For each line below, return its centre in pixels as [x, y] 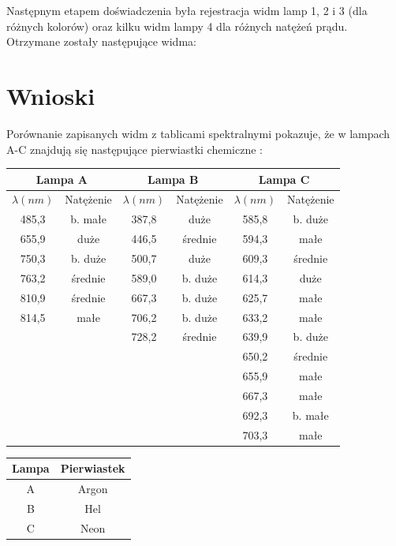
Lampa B [173, 179]
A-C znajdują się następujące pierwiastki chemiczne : [134, 149]
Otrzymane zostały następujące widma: [101, 41]
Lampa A [62, 179]
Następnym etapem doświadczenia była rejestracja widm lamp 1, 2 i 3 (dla [187, 10]
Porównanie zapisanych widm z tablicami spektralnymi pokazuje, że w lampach [198, 133]
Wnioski [51, 95]
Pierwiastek [93, 468]
